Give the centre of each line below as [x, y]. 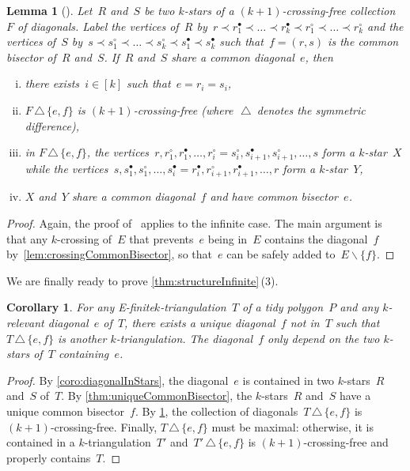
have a [355, 396]
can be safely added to [281, 254]
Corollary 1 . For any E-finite [80, 307]
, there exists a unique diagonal [200, 323]
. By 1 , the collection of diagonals [216, 411]
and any [359, 307]
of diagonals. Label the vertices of [98, 26]
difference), [52, 125]
